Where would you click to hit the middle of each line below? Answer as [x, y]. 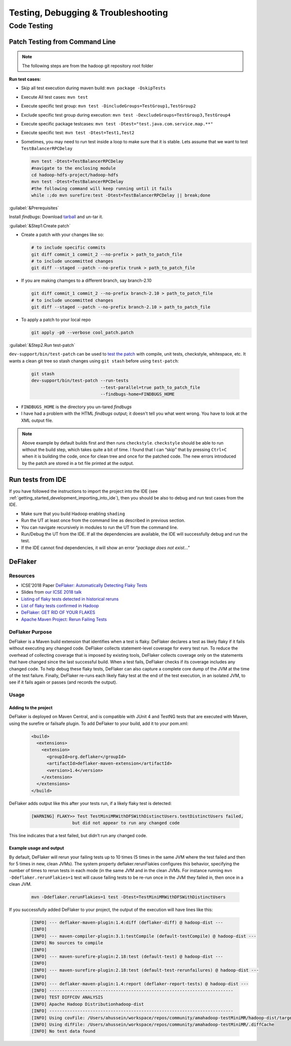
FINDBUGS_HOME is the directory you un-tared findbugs [76, 407]
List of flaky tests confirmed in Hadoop [60, 606]
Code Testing [31, 26]
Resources [22, 576]
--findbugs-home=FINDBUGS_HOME [137, 394]
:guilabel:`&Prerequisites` [34, 208]
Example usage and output [37, 848]
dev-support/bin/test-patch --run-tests [80, 381]
